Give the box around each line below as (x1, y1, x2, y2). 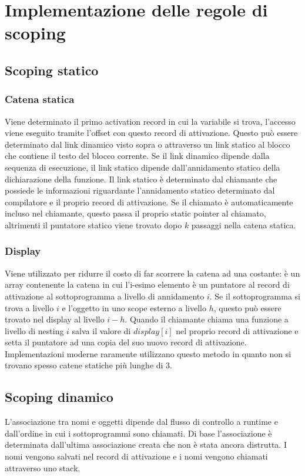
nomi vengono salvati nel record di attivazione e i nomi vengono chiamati (5, 450, 268, 462)
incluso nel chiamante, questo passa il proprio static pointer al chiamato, (5, 207, 266, 219)
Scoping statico (5, 61, 99, 79)
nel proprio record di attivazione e (176, 324, 299, 337)
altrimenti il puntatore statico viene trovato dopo (5, 218, 182, 231)
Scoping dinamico (5, 388, 113, 406)
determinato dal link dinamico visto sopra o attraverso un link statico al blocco (5, 138, 290, 150)
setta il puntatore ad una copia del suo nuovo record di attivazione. (5, 336, 247, 348)
